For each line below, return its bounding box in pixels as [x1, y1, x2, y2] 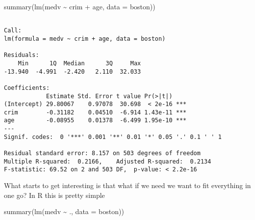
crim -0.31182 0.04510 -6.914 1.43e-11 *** [4, 109, 187, 116]
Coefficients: [4, 84, 50, 91]
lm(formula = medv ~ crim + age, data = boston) [4, 35, 166, 42]
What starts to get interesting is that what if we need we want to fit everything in [4, 180, 251, 191]
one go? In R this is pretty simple [4, 190, 105, 200]
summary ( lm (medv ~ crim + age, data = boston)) [4, 1, 155, 11]
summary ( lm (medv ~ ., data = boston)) [4, 206, 124, 217]
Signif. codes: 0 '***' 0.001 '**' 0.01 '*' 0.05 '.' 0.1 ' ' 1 [4, 133, 222, 140]
